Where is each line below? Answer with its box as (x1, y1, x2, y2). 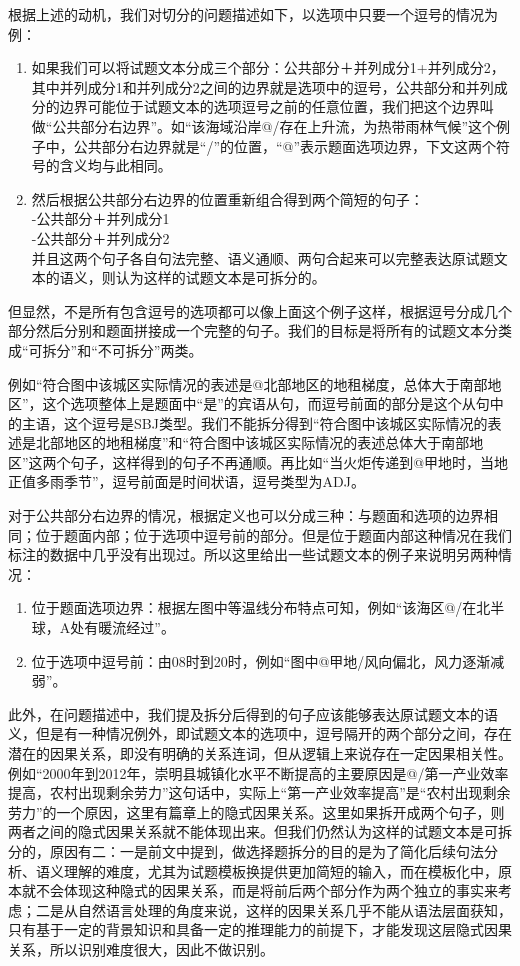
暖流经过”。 (98, 617, 175, 638)
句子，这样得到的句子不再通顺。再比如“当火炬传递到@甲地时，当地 (70, 451, 509, 472)
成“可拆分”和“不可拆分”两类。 (8, 339, 203, 360)
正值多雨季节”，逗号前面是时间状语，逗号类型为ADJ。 (8, 471, 365, 492)
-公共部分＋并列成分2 (31, 227, 170, 248)
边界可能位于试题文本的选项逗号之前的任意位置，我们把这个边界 (59, 96, 480, 117)
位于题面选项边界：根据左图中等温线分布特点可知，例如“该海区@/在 (31, 597, 477, 618)
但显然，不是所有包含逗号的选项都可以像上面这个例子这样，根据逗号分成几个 (8, 300, 512, 321)
